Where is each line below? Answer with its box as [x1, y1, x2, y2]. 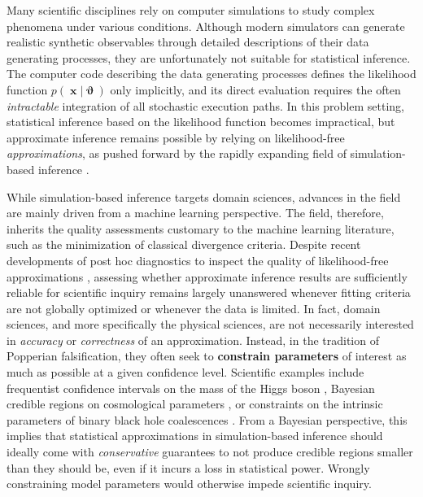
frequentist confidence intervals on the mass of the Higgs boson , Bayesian [7, 379, 375, 396]
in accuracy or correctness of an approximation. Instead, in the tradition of [7, 331, 379, 348]
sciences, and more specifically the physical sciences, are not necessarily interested [7, 316, 414, 333]
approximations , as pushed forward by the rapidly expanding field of [7, 145, 347, 162]
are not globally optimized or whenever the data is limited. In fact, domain [7, 299, 381, 316]
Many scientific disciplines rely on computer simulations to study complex [7, 2, 375, 18]
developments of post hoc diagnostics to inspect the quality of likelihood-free [7, 251, 389, 268]
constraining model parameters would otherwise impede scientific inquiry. [7, 475, 372, 492]
